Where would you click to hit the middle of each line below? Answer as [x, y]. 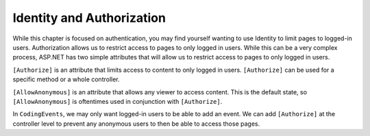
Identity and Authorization [89, 18]
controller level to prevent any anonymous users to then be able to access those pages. [136, 124]
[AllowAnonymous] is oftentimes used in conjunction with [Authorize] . [118, 101]
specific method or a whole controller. [66, 79]
